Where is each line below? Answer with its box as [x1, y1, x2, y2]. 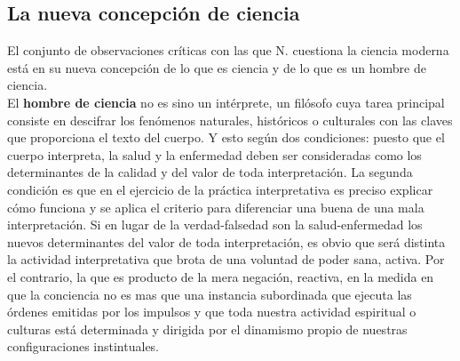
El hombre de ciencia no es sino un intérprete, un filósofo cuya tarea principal [7, 92, 445, 111]
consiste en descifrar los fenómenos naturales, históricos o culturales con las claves [7, 110, 453, 129]
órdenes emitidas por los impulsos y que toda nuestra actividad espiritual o [7, 302, 416, 321]
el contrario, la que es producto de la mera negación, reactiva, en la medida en [7, 267, 434, 285]
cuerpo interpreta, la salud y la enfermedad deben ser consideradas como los [7, 145, 422, 164]
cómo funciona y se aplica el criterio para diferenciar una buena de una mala [7, 197, 424, 216]
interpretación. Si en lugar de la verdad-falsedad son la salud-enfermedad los [7, 215, 423, 234]
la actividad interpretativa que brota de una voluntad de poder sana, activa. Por [7, 250, 445, 269]
